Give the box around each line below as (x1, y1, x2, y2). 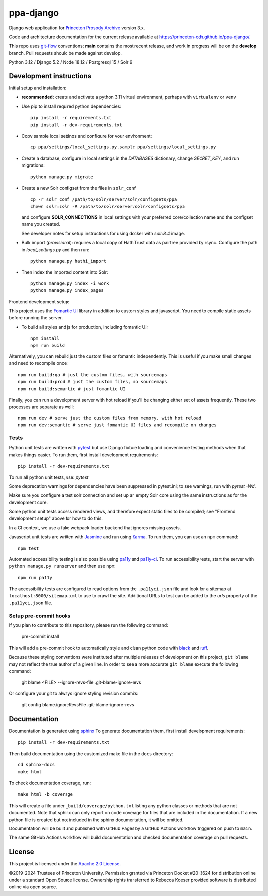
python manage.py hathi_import (30, 258, 107, 264)
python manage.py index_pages (30, 288, 104, 293)
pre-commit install (21, 633, 59, 640)
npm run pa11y (18, 575, 52, 580)
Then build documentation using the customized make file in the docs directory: (9, 750, 173, 757)
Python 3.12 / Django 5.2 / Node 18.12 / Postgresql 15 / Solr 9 (9, 59, 133, 65)
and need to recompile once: (9, 360, 68, 366)
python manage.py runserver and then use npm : (9, 563, 116, 569)
